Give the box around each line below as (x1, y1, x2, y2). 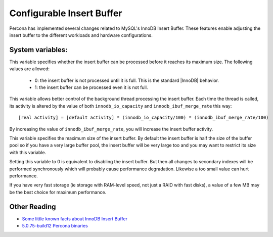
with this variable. (9, 149, 47, 155)
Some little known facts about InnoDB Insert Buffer (22, 215, 127, 222)
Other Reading (9, 202, 56, 211)
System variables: (9, 45, 68, 54)
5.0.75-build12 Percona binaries (22, 223, 88, 228)
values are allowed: (9, 66, 50, 72)
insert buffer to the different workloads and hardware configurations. (9, 32, 153, 38)
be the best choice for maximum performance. (9, 189, 107, 195)
